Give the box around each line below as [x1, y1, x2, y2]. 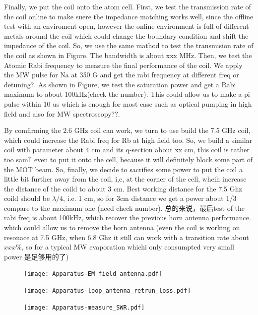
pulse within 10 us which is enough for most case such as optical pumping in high [4, 98, 252, 109]
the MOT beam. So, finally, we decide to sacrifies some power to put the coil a [4, 164, 243, 174]
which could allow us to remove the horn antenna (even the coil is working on [4, 222, 240, 233]
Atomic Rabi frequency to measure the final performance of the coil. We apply [4, 60, 243, 70]
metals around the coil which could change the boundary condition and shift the [4, 30, 249, 41]
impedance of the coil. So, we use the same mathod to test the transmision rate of [4, 40, 254, 51]
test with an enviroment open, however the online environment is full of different [4, 21, 249, 31]
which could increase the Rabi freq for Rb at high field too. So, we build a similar [4, 134, 253, 145]
